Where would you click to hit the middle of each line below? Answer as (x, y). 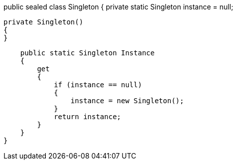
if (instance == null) (98, 85)
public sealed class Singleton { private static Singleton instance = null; (118, 7)
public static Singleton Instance (87, 53)
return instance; (88, 117)
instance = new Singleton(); (127, 101)
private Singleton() (44, 22)
